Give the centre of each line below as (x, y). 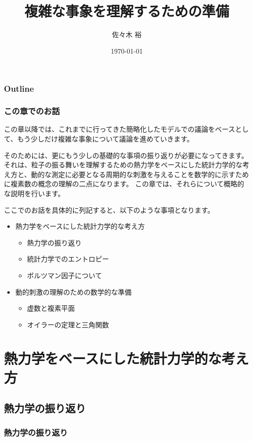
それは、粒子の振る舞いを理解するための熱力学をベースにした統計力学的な (123, 165)
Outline (19, 89)
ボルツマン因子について (65, 275)
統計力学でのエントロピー (68, 259)
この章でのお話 (32, 111)
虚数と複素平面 (51, 308)
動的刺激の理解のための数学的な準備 (73, 291)
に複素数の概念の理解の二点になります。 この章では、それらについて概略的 (124, 184)
